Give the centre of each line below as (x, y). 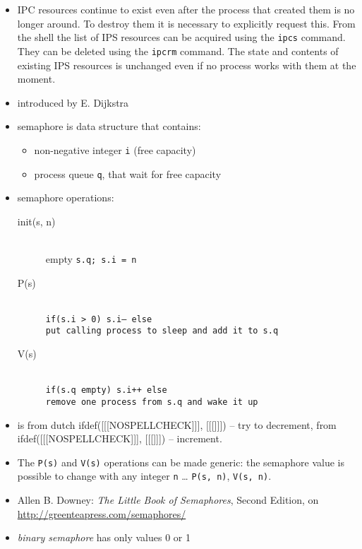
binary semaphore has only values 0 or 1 (104, 537)
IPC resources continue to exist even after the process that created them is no (186, 9)
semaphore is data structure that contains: (109, 126)
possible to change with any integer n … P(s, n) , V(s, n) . (144, 476)
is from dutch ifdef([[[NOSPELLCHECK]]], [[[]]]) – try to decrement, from (177, 424)
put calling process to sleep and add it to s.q (162, 331)
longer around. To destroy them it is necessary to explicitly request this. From (186, 23)
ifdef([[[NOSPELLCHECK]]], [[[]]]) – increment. (120, 438)
